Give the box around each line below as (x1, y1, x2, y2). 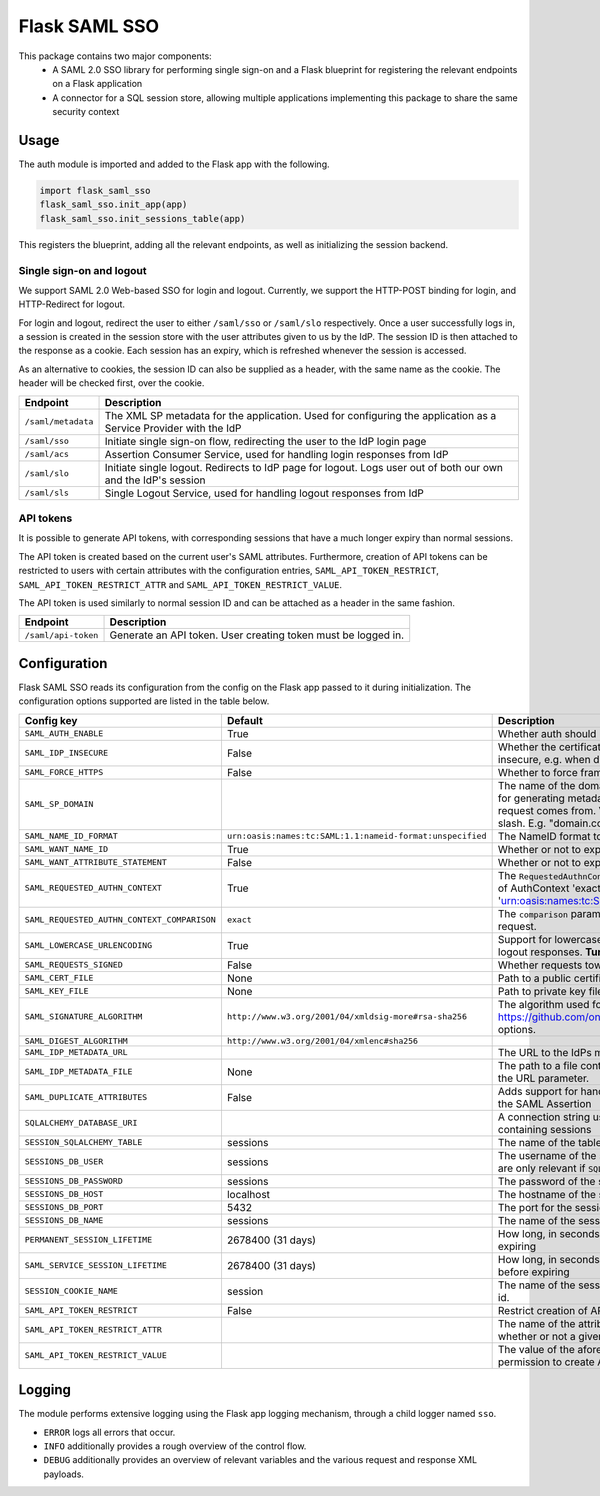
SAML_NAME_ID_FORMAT (24, 831, 119, 842)
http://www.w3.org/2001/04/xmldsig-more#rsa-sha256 (226, 1011, 467, 1022)
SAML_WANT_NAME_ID (24, 844, 109, 855)
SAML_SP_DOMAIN (24, 799, 94, 810)
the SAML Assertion (497, 1096, 592, 1110)
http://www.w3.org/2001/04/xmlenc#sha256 (226, 1035, 419, 1046)
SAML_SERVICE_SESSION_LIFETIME (24, 1260, 167, 1271)
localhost (226, 1187, 270, 1201)
